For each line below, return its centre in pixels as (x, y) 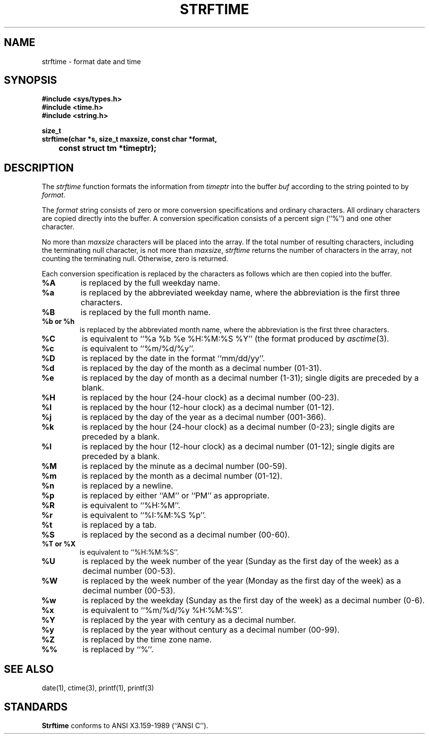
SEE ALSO (29, 669)
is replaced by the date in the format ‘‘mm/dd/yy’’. (173, 358)
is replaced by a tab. (119, 525)
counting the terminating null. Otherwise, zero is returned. (135, 259)
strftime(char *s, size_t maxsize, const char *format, (130, 139)
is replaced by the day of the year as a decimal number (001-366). (204, 417)
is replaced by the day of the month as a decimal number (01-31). (202, 368)
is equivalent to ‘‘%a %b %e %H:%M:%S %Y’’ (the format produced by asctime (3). (236, 339)
